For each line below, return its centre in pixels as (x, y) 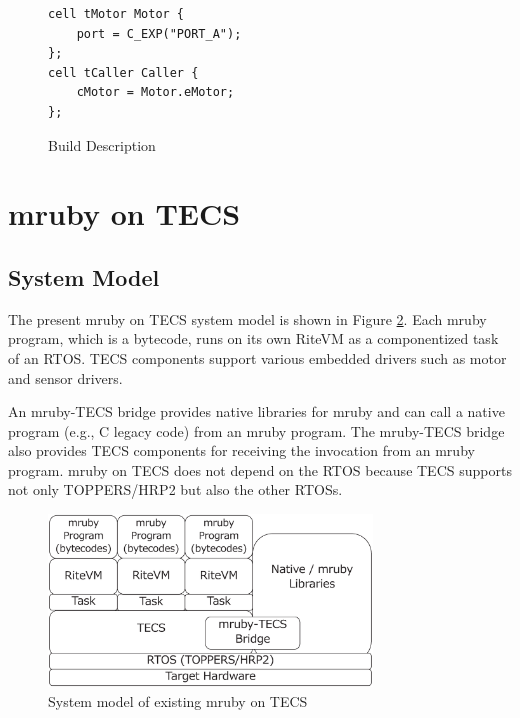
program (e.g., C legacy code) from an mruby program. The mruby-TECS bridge (256, 430)
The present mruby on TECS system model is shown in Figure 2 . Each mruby (247, 318)
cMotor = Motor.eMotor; (155, 92)
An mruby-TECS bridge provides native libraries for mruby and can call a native (256, 411)
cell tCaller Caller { (123, 72)
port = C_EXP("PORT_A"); (159, 33)
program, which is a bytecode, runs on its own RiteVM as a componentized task (253, 338)
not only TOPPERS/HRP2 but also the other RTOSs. (175, 489)
